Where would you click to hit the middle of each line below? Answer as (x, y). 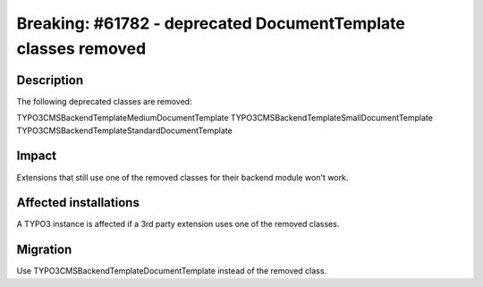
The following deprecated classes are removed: (104, 101)
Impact (37, 156)
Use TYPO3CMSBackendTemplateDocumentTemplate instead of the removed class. (171, 271)
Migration (44, 250)
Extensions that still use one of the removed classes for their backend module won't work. (182, 177)
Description (50, 80)
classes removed (81, 48)
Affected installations (78, 203)
